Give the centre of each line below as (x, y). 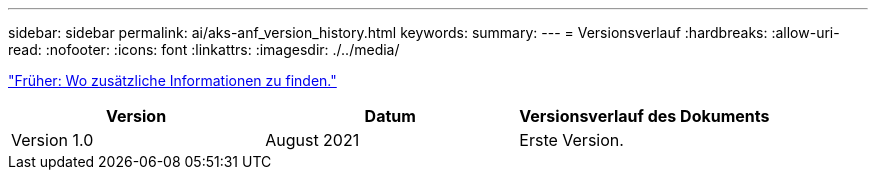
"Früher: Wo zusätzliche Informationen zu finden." (172, 80)
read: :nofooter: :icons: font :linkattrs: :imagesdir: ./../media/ (204, 49)
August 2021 (312, 140)
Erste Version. (571, 140)
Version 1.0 (52, 140)
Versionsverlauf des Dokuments (644, 116)
